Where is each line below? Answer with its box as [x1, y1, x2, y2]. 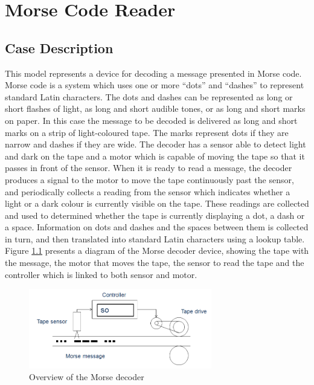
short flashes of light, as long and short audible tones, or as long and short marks [5, 102, 306, 115]
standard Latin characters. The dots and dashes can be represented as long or [5, 90, 293, 103]
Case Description [5, 38, 114, 57]
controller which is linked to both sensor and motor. [5, 268, 197, 280]
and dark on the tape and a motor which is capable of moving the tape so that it [5, 149, 305, 162]
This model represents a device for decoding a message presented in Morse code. [5, 66, 302, 79]
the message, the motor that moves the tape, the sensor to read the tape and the [5, 256, 304, 269]
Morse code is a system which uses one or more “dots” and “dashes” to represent [5, 79, 304, 91]
